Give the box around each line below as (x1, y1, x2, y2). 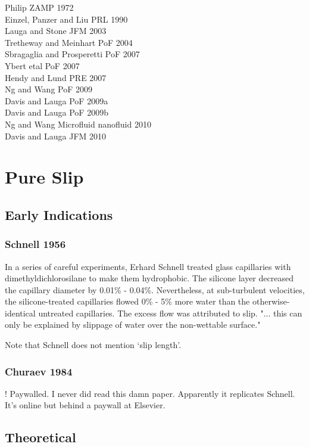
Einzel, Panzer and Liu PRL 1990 (5, 13, 128, 25)
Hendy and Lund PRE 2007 (5, 71, 107, 83)
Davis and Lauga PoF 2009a (5, 94, 108, 107)
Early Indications (5, 205, 113, 223)
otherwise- (252, 295, 290, 308)
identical (5, 306, 36, 319)
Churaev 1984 (5, 364, 73, 378)
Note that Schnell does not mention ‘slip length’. (5, 339, 182, 351)
